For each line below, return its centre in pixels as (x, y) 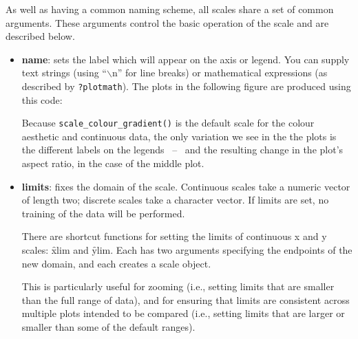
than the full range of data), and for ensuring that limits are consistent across (186, 299)
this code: (42, 99)
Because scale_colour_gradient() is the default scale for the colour (168, 123)
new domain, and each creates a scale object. (116, 263)
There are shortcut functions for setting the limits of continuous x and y (174, 236)
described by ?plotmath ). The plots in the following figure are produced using (186, 86)
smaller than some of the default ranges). (108, 327)
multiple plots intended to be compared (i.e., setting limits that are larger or (183, 313)
